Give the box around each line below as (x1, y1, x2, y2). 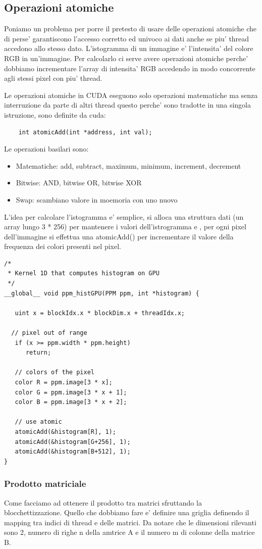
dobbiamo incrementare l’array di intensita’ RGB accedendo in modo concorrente (4, 63, 255, 73)
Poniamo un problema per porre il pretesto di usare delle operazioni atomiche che (4, 23, 256, 34)
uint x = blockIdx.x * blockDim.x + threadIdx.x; (15, 309, 185, 317)
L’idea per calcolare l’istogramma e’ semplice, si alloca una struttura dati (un (4, 211, 244, 222)
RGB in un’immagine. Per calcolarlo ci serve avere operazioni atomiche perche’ (4, 53, 248, 63)
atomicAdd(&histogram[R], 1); (15, 428, 116, 435)
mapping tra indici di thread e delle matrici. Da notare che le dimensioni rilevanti (4, 517, 256, 527)
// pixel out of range (11, 329, 87, 337)
